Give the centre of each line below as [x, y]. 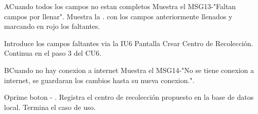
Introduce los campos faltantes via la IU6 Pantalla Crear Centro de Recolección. [129, 43]
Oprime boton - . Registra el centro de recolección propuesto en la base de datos [129, 97]
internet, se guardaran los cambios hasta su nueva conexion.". [99, 80]
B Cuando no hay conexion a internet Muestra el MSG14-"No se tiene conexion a [129, 70]
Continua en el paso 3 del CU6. [53, 53]
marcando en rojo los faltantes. [52, 26]
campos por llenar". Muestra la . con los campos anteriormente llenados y [118, 16]
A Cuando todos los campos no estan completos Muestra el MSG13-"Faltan [120, 6]
